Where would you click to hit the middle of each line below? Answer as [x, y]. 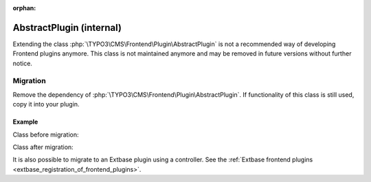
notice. [22, 63]
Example [25, 122]
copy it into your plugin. [46, 104]
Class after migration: [43, 147]
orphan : [24, 8]
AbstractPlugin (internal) [67, 27]
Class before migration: [46, 135]
